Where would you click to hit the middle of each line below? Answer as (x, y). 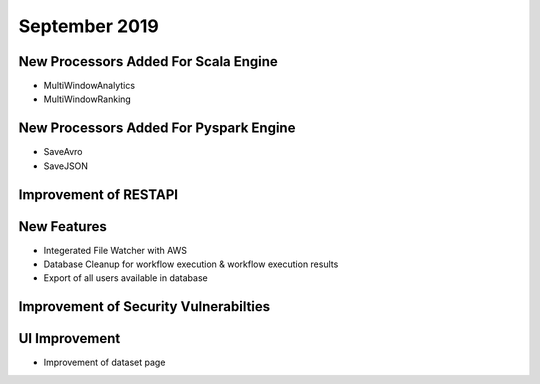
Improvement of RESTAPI (98, 194)
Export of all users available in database (126, 278)
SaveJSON (66, 166)
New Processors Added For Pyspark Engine (157, 128)
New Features (62, 226)
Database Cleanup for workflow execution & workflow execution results (191, 264)
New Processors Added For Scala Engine (148, 61)
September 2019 (89, 26)
